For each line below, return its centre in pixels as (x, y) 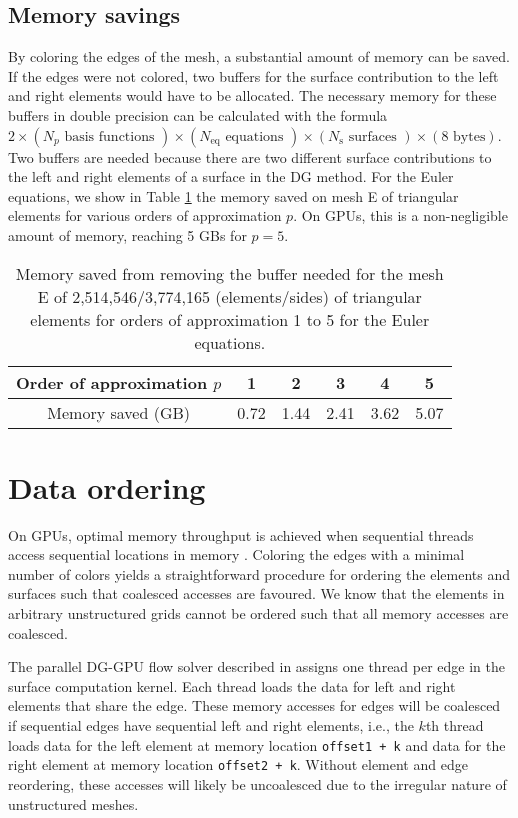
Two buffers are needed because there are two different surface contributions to (250, 156)
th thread (454, 725)
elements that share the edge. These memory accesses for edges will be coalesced (254, 705)
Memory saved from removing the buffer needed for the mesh (229, 273)
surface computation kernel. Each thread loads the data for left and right (232, 685)
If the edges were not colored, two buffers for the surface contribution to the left (253, 75)
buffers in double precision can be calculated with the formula (198, 114)
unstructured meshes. (73, 803)
